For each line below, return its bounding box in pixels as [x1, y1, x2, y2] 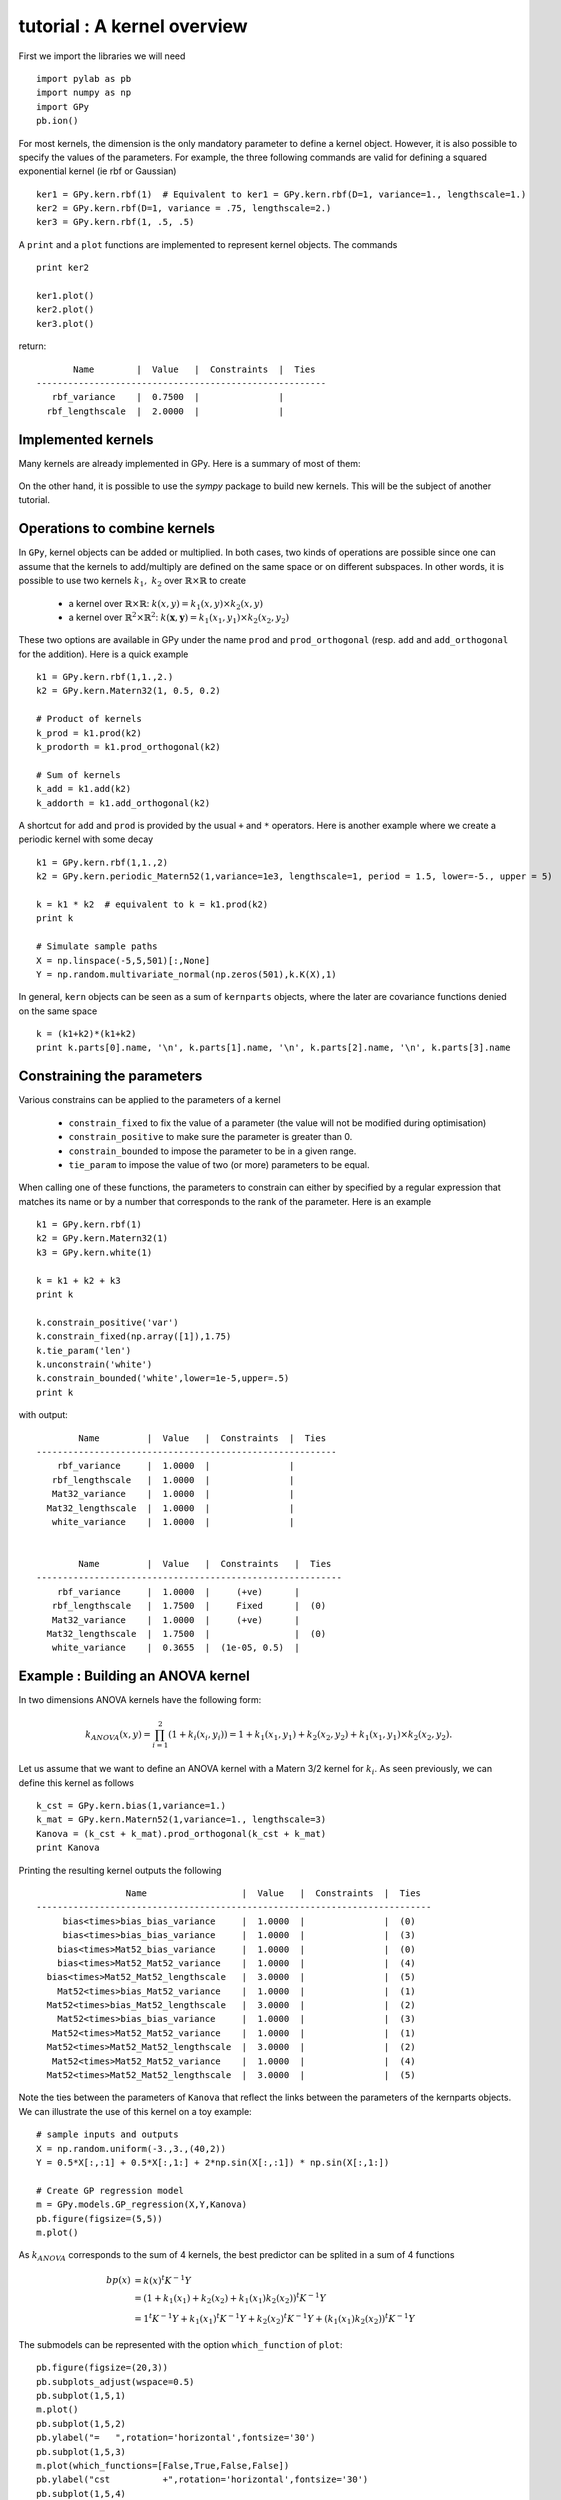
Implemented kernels [18, 431, 154, 448]
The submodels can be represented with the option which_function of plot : [18, 2338, 343, 2350]
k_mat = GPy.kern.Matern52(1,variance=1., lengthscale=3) [36, 1814, 327, 1825]
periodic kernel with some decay [18, 833, 154, 845]
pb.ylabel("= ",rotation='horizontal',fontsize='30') [36, 2432, 316, 2444]
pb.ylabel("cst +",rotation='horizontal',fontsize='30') [36, 2474, 369, 2485]
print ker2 [36, 262, 90, 274]
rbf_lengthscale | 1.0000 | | [51, 1474, 295, 1485]
